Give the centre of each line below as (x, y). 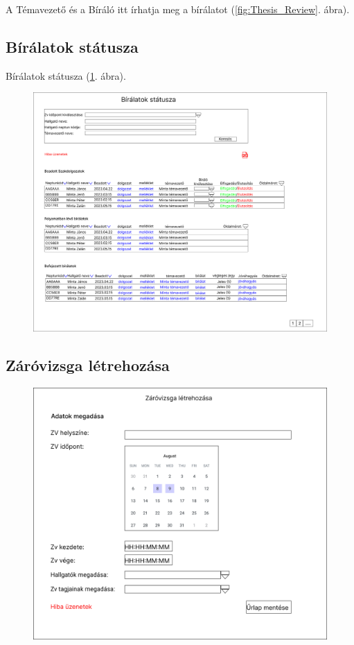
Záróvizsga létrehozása (88, 365)
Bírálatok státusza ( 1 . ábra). (66, 75)
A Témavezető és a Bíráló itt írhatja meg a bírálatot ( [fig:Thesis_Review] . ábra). (178, 9)
